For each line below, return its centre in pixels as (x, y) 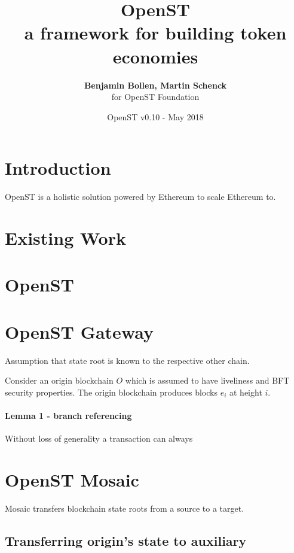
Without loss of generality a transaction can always (99, 438)
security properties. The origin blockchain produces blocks (111, 392)
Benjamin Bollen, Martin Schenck (155, 85)
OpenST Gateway (79, 331)
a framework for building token (155, 33)
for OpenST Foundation (155, 97)
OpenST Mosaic (72, 480)
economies (155, 56)
